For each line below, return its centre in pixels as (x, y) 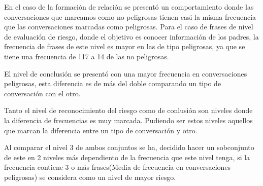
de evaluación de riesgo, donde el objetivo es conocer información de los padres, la (131, 36)
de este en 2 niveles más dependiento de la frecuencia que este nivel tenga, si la (127, 157)
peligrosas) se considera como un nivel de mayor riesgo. (90, 177)
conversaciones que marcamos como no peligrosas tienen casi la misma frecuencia (130, 16)
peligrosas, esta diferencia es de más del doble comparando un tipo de (113, 83)
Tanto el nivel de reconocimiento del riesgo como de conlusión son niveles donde (128, 110)
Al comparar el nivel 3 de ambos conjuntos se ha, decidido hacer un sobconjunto (129, 147)
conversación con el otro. (42, 93)
